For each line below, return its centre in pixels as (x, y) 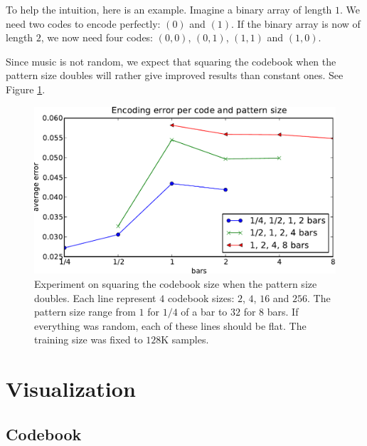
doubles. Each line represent (95, 297)
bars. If (283, 312)
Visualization (71, 389)
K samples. (185, 339)
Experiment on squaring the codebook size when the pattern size (176, 283)
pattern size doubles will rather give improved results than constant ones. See (175, 75)
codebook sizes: (201, 297)
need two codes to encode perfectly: (83, 23)
